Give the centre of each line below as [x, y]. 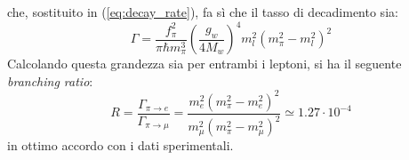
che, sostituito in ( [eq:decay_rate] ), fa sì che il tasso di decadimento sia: [203, 12]
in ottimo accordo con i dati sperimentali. [120, 145]
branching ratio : [50, 80]
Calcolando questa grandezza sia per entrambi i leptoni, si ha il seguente [204, 64]
